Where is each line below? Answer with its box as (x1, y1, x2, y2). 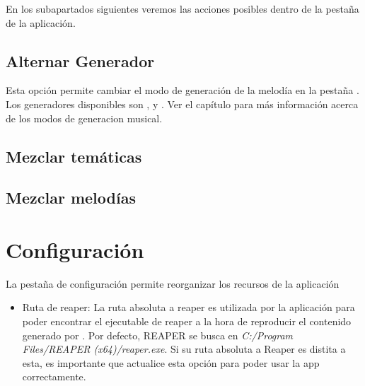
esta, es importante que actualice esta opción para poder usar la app (22, 355, 320, 370)
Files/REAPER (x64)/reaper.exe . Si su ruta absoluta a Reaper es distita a (22, 341, 346, 356)
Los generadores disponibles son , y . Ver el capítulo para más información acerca (6, 96, 359, 111)
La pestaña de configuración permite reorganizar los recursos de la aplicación (6, 276, 340, 291)
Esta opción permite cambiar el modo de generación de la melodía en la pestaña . (6, 83, 359, 98)
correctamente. (22, 369, 86, 384)
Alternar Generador (6, 49, 155, 71)
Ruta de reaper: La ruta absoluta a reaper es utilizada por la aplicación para (22, 300, 355, 315)
